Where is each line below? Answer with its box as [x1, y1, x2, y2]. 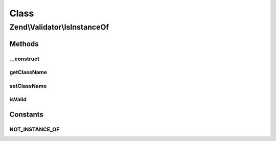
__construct [9, 55, 40, 62]
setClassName [9, 82, 47, 89]
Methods [9, 39, 39, 48]
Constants [9, 110, 43, 119]
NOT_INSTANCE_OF [9, 126, 60, 133]
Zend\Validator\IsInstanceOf [9, 22, 109, 32]
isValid [9, 96, 27, 103]
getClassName [9, 69, 48, 76]
